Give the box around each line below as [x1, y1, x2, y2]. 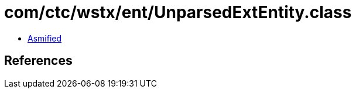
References [4, 53, 73, 68]
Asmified [28, 33, 62, 43]
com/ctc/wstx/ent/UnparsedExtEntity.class [4, 2, 352, 22]
